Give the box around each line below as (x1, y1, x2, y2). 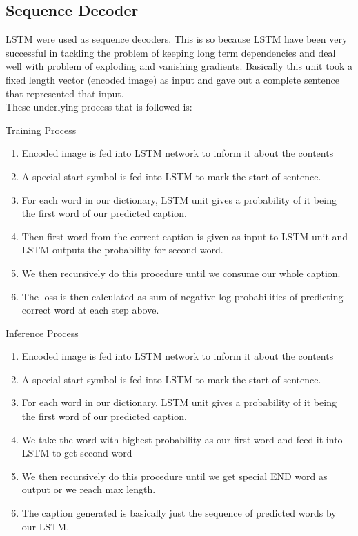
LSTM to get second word (21, 446, 132, 460)
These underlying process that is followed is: (6, 99, 192, 114)
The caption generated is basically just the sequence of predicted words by (21, 506, 337, 520)
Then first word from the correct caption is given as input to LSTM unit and (21, 229, 348, 243)
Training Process (6, 122, 77, 137)
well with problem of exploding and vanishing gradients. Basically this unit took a (6, 59, 353, 73)
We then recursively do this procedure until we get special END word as (21, 468, 328, 483)
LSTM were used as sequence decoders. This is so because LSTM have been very (6, 32, 348, 46)
